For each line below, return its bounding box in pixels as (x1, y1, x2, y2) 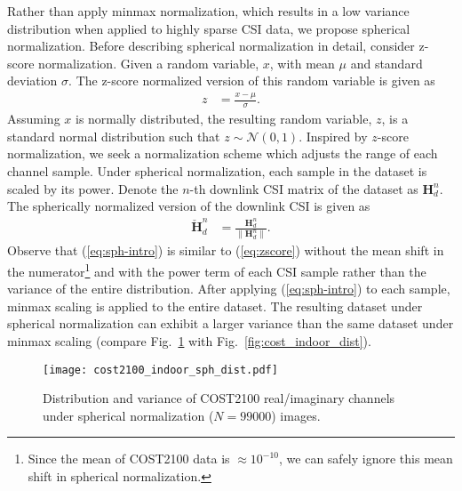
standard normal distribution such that (7, 126, 220, 145)
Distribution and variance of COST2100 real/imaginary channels (43, 389, 395, 407)
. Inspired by (299, 126, 368, 145)
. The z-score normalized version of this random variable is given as (68, 71, 435, 90)
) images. (271, 406, 321, 424)
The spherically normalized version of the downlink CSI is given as (7, 197, 370, 215)
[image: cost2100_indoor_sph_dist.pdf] (43, 363, 278, 376)
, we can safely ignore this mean (279, 449, 453, 468)
